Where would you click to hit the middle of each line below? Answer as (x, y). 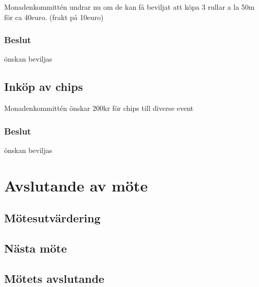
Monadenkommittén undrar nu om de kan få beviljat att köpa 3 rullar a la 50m (129, 7)
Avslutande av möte (76, 185)
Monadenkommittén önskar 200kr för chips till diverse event (99, 108)
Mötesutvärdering (52, 218)
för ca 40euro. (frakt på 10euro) (54, 17)
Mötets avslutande (54, 278)
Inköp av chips (44, 87)
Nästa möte (35, 248)
